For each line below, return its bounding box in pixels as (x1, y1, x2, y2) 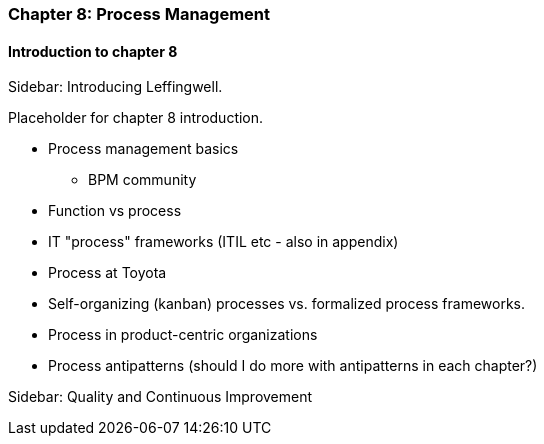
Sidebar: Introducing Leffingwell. (8, 78, 223, 96)
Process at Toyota (48, 264, 167, 282)
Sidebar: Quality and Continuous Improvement (8, 388, 313, 406)
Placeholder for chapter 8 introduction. (8, 109, 264, 127)
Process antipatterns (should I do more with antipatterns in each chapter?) (48, 357, 538, 375)
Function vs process (48, 202, 182, 220)
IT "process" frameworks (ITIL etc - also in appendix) (48, 233, 399, 251)
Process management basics (48, 140, 239, 158)
